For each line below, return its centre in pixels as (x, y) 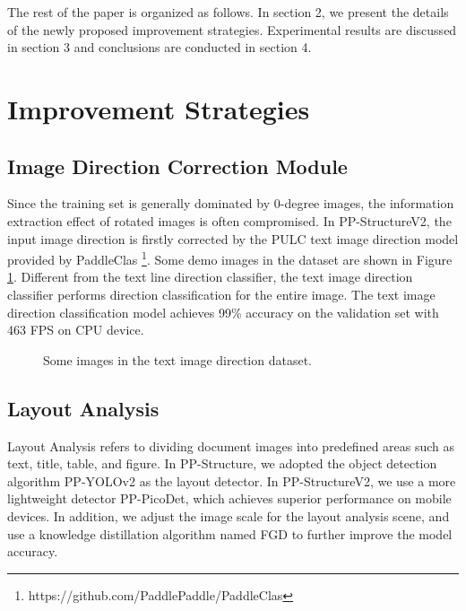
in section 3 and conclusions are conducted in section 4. (160, 47)
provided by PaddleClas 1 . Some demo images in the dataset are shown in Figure (230, 258)
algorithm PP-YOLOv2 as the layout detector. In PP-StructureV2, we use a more (232, 480)
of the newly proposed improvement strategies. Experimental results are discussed (232, 29)
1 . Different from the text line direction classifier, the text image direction (210, 277)
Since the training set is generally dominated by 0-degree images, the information (231, 203)
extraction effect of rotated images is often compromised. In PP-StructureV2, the (229, 220)
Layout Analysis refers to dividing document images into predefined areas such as (231, 445)
